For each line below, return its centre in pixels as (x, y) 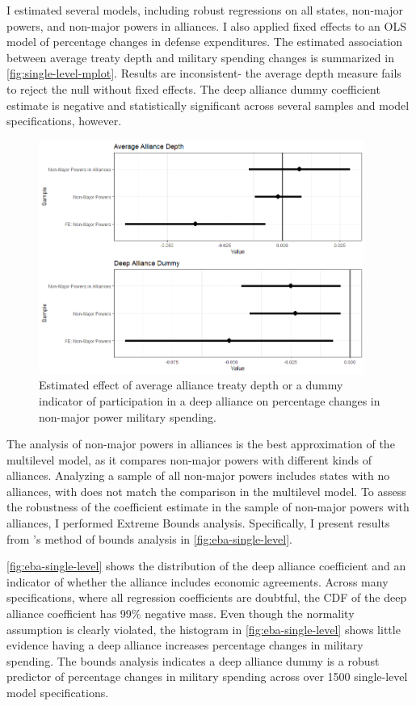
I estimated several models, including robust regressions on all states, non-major (205, 10)
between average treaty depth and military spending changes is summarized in (200, 57)
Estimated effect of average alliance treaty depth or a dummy (191, 385)
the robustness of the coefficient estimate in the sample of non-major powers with (208, 507)
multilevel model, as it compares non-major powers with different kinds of (189, 459)
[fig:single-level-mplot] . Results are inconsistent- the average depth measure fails (204, 73)
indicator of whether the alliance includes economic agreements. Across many (197, 581)
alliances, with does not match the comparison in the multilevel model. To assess (206, 491)
